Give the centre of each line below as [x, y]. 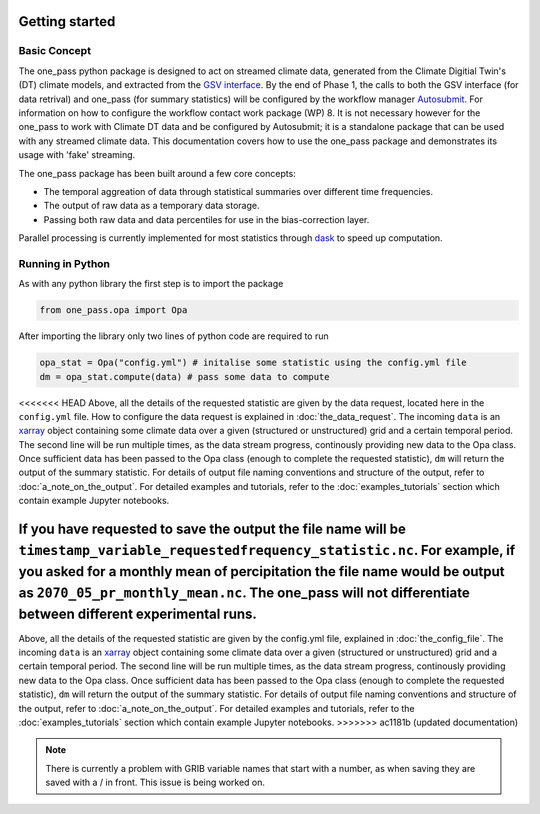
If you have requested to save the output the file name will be [212, 529]
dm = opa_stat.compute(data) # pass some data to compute [184, 376]
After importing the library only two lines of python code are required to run [173, 336]
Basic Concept [55, 51]
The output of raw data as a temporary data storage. [151, 206]
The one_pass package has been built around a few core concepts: [157, 173]
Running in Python [64, 263]
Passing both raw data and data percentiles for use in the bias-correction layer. [206, 219]
